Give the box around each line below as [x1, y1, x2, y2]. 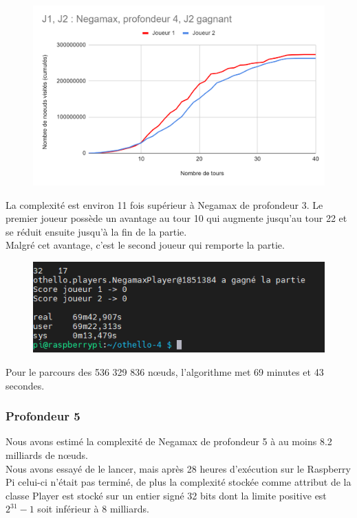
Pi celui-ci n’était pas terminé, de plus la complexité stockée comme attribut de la [6, 475, 351, 489]
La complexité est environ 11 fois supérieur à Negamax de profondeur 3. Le [6, 197, 323, 212]
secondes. [6, 378, 45, 392]
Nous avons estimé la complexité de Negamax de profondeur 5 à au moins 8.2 [6, 434, 332, 449]
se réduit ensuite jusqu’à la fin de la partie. [6, 224, 187, 238]
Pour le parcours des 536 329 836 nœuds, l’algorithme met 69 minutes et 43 [6, 364, 324, 379]
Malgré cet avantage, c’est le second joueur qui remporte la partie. [6, 238, 285, 252]
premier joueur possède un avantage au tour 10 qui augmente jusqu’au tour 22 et [6, 211, 347, 225]
